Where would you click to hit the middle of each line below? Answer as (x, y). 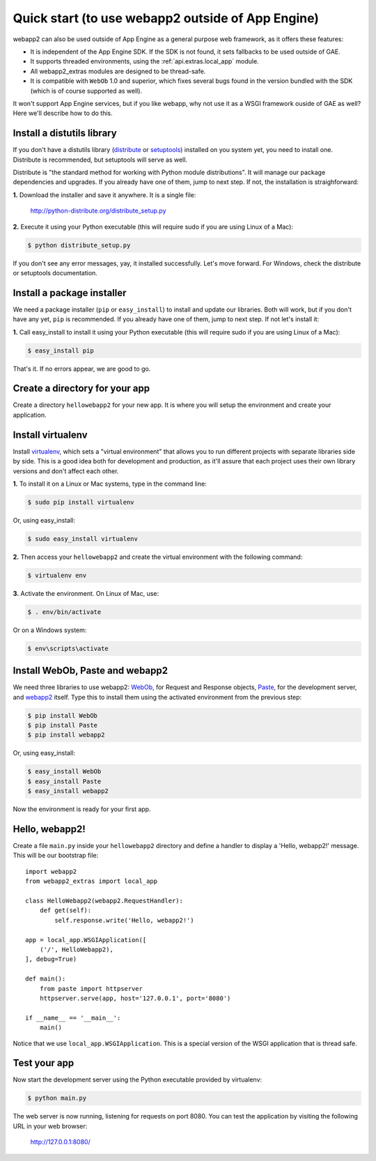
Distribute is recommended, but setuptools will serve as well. (100, 160)
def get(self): (65, 910)
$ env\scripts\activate (68, 648)
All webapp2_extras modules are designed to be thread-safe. (118, 71)
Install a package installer (70, 293)
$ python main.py (57, 1098)
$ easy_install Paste (64, 781)
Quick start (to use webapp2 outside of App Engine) (166, 18)
